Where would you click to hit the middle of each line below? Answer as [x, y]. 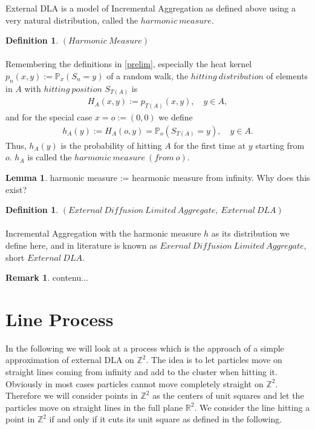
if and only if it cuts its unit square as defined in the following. [166, 419]
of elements [287, 75]
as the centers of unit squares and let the [228, 395]
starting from [280, 145]
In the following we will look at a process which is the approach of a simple [145, 348]
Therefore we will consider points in [72, 395]
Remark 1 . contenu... [47, 277]
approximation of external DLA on [70, 360]
